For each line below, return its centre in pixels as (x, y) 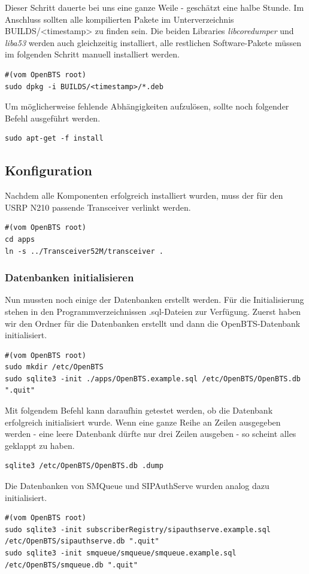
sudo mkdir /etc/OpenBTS (54, 367)
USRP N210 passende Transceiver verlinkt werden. (98, 207)
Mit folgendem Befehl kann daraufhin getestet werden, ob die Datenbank (139, 410)
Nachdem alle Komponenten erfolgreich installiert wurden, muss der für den (144, 195)
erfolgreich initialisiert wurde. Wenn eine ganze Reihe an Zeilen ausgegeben (143, 422)
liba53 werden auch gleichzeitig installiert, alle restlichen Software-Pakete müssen (153, 42)
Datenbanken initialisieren (69, 277)
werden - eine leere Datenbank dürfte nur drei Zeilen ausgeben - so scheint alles (151, 434)
